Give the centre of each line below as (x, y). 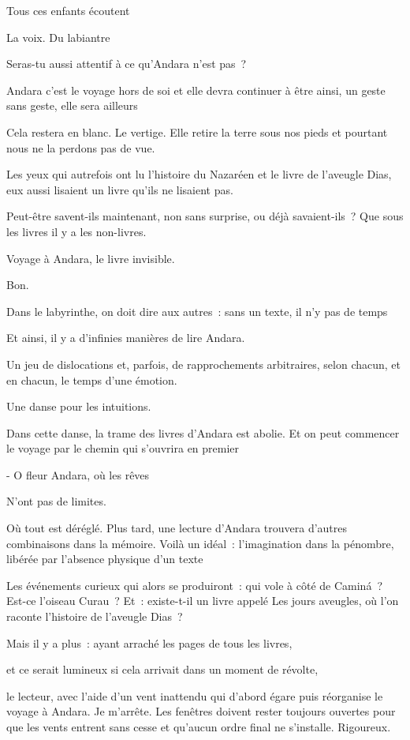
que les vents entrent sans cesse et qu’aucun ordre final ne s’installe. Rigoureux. (199, 727)
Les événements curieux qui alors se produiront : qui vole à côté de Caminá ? (195, 585)
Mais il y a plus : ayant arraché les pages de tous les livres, (149, 642)
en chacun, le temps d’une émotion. (92, 379)
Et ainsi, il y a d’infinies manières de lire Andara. (126, 338)
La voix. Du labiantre (58, 37)
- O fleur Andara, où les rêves (78, 474)
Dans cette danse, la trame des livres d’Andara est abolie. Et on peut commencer (203, 432)
